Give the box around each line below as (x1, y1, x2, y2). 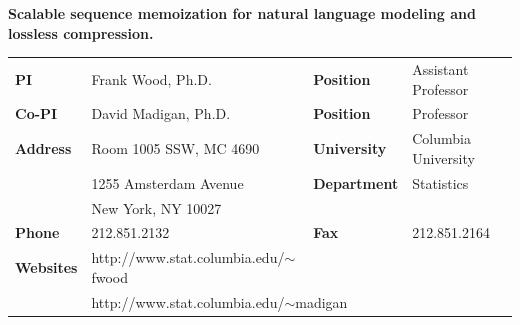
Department (313, 172, 399, 193)
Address (15, 138, 72, 159)
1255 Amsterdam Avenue (91, 172, 244, 193)
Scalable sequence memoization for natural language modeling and (8, 3, 476, 23)
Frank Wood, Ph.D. (91, 68, 212, 89)
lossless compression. (8, 22, 154, 43)
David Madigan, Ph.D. (91, 103, 231, 124)
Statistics (412, 172, 469, 193)
